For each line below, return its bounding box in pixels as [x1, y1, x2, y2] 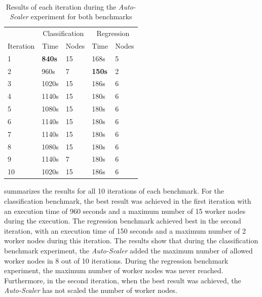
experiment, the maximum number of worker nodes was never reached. [4, 265, 223, 276]
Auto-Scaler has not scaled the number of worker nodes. [4, 285, 177, 295]
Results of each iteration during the [6, 1, 117, 12]
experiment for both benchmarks [30, 11, 132, 22]
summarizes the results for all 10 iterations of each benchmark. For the [4, 185, 224, 196]
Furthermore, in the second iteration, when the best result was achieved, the [4, 275, 241, 285]
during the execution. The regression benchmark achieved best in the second [4, 215, 241, 226]
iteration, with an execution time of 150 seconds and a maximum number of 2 [4, 225, 246, 236]
